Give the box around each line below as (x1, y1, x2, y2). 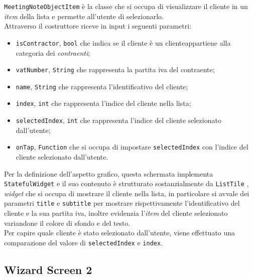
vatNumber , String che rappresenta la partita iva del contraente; (16, 64, 215, 75)
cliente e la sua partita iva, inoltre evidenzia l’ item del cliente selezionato (4, 208, 228, 218)
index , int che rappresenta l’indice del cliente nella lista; (16, 98, 191, 108)
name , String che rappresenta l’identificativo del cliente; (16, 81, 188, 91)
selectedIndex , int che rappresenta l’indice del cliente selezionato (16, 115, 221, 125)
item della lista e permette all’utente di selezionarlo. (4, 11, 164, 21)
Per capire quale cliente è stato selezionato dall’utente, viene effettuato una (4, 227, 235, 238)
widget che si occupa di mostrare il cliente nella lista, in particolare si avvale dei (4, 188, 249, 198)
